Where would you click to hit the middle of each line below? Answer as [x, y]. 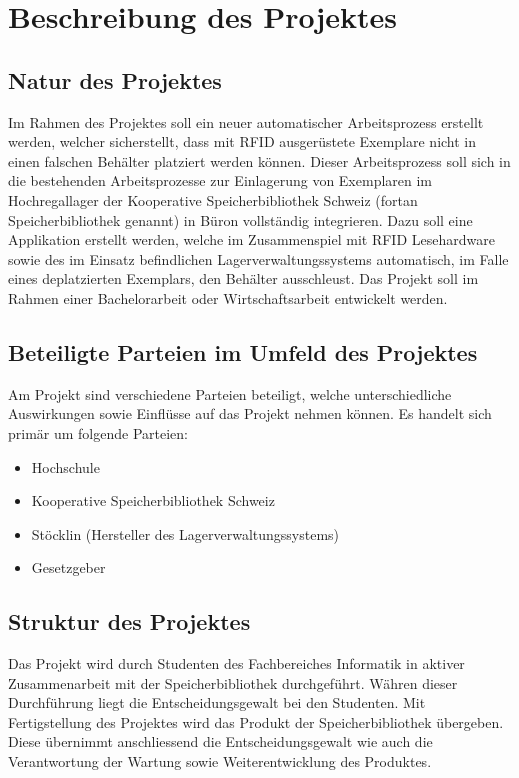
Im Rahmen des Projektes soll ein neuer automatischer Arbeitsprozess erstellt [246, 121]
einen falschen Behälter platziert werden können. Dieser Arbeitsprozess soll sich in [259, 160]
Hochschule [65, 466]
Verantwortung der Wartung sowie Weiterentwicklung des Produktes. [220, 761]
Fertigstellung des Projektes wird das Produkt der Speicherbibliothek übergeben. [256, 721]
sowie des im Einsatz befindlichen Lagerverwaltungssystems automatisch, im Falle [258, 258]
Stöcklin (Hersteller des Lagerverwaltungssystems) [185, 533]
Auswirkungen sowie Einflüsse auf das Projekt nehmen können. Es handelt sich [250, 413]
